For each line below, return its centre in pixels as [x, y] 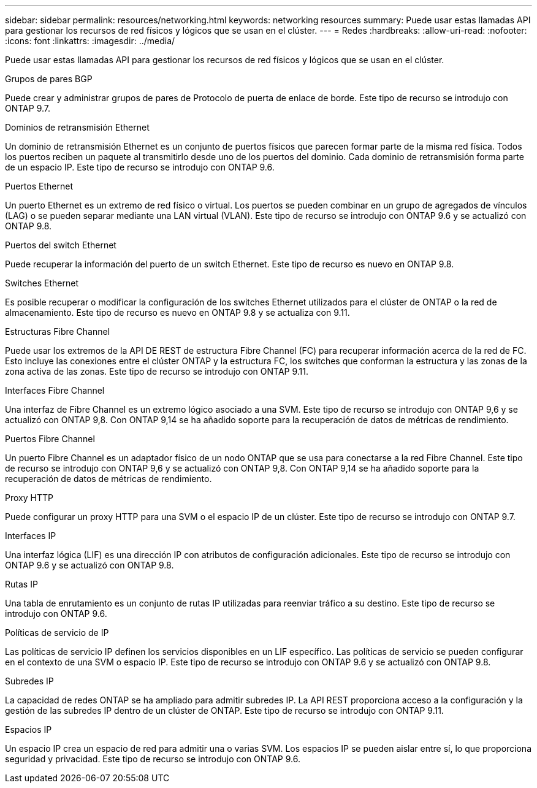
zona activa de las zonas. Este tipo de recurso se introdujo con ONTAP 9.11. [157, 371]
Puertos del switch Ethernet [61, 245]
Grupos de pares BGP [49, 79]
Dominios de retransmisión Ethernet [77, 127]
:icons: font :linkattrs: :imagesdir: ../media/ [90, 41]
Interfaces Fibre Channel [55, 390]
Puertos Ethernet [39, 186]
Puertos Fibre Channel [50, 439]
